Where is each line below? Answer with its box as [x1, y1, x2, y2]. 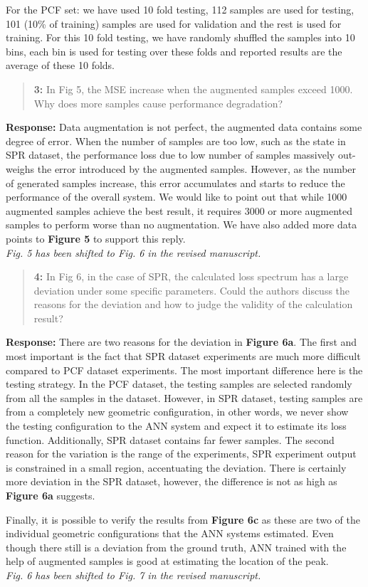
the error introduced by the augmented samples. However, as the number [37, 161, 357, 176]
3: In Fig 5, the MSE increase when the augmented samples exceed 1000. [33, 81, 353, 96]
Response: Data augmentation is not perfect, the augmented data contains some [6, 120, 362, 134]
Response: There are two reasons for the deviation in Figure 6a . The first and [6, 334, 357, 349]
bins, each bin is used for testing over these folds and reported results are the [6, 43, 342, 58]
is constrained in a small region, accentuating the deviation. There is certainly [6, 460, 347, 475]
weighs [6, 161, 35, 176]
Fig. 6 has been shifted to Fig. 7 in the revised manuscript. [6, 567, 261, 582]
